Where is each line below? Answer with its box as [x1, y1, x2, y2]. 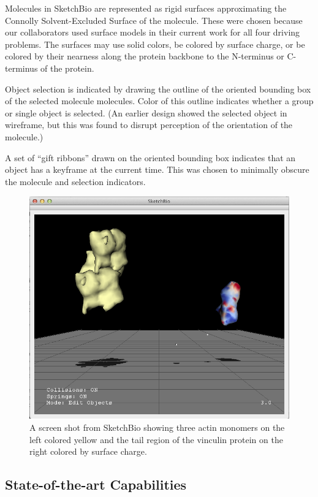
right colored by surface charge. [29, 445, 147, 458]
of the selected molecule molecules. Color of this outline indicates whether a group [5, 94, 314, 107]
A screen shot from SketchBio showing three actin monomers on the [29, 420, 285, 433]
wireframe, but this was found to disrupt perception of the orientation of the [5, 118, 293, 131]
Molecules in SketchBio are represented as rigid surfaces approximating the [5, 2, 287, 14]
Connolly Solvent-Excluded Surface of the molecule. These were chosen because [5, 13, 303, 26]
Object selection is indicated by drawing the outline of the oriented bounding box [5, 82, 311, 95]
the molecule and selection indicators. [5, 175, 146, 188]
